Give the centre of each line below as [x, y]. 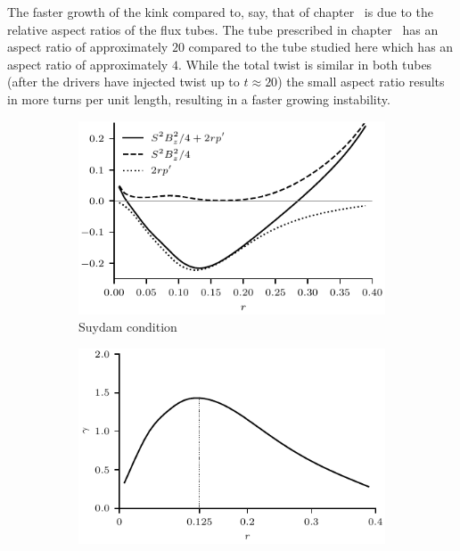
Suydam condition [128, 327]
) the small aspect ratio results [361, 82]
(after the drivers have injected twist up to [123, 82]
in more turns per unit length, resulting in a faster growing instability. [199, 99]
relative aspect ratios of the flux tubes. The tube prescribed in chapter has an [223, 29]
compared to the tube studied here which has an [321, 47]
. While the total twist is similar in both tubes [305, 64]
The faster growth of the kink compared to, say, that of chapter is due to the [220, 12]
